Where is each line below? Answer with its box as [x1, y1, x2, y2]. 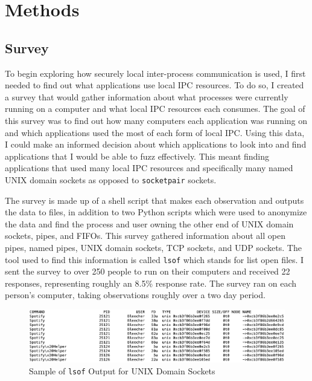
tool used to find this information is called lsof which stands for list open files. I [5, 253, 304, 265]
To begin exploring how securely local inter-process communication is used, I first [5, 67, 306, 79]
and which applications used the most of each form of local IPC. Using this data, [5, 126, 305, 138]
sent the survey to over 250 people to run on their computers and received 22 [5, 265, 290, 278]
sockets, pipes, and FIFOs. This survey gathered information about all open [5, 229, 285, 242]
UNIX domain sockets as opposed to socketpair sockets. [5, 173, 217, 186]
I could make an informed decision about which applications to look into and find [5, 138, 307, 151]
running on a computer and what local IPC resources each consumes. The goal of [5, 102, 305, 115]
